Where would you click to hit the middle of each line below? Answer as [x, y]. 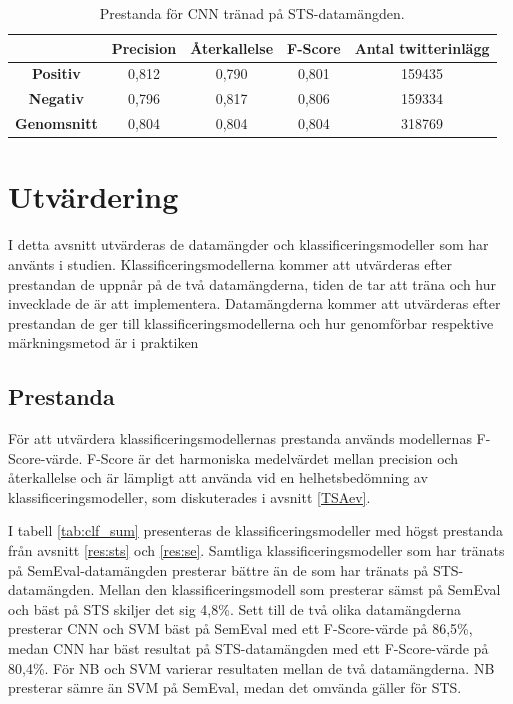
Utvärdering [93, 196]
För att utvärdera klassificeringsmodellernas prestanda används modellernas [240, 438]
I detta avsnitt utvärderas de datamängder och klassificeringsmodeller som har [248, 244]
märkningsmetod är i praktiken [103, 342]
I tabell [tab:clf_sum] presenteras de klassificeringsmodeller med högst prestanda [256, 530]
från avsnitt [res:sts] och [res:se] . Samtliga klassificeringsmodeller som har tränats [256, 550]
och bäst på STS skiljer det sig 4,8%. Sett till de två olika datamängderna [234, 608]
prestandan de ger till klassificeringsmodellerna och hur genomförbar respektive [251, 322]
